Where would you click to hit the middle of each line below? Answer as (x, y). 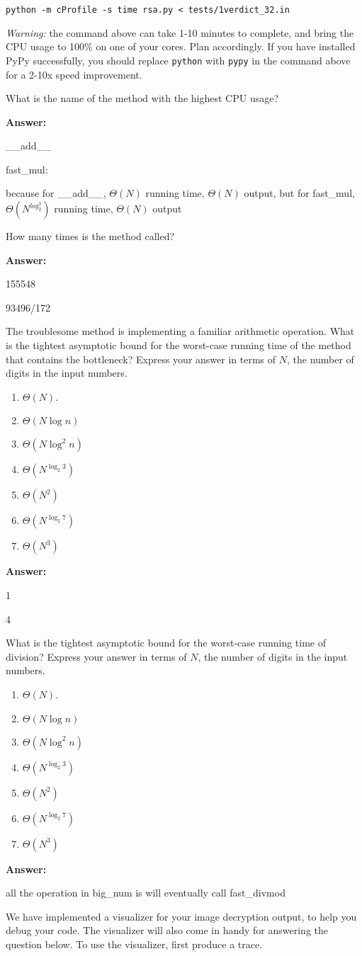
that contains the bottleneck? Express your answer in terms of (141, 359)
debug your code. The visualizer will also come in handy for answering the (167, 930)
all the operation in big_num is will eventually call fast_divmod (146, 893)
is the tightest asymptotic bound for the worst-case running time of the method (179, 345)
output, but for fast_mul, (299, 193)
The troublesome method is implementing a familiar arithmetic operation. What (180, 331)
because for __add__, (56, 193)
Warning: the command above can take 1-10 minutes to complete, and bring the (180, 32)
